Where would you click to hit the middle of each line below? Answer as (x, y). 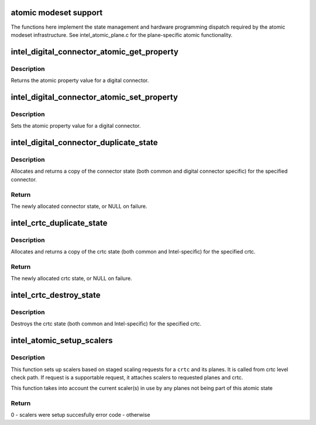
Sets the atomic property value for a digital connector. (76, 126)
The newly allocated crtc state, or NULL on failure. (71, 279)
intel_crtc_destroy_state (56, 295)
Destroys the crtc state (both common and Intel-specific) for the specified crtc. (106, 324)
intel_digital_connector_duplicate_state (84, 143)
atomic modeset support (57, 13)
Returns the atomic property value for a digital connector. (80, 80)
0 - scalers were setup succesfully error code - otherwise (80, 415)
